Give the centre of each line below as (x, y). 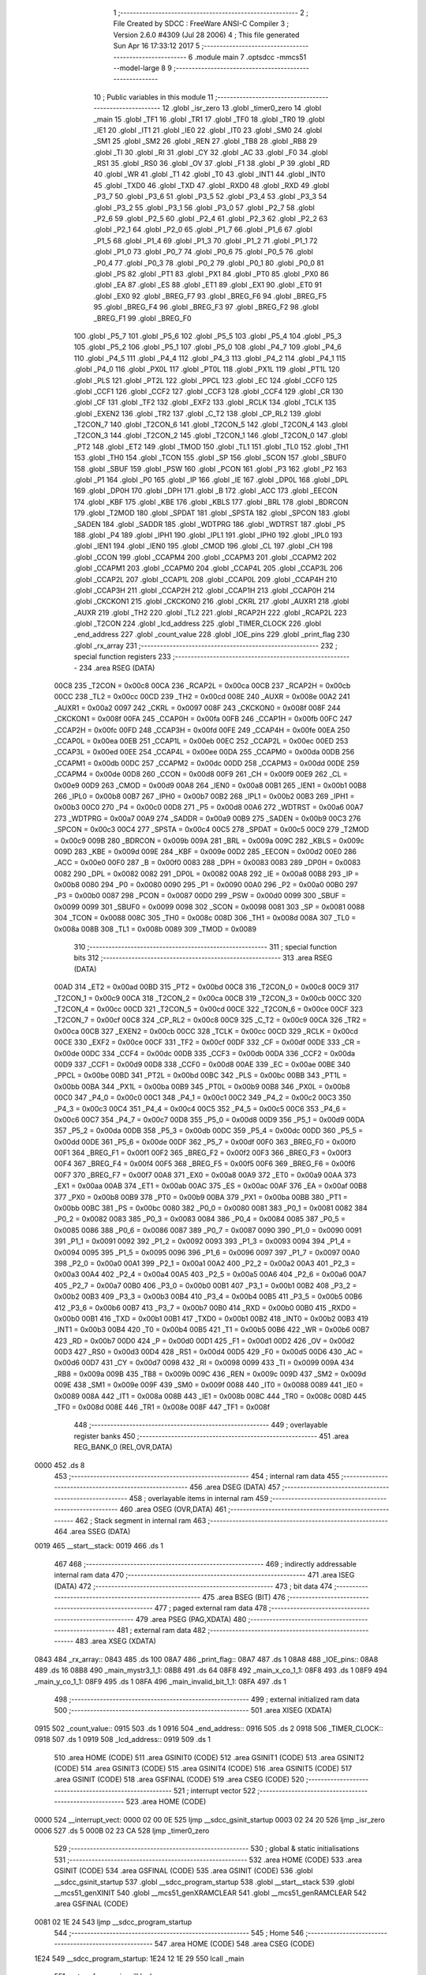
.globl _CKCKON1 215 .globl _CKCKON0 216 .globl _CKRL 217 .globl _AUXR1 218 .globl (211, 601)
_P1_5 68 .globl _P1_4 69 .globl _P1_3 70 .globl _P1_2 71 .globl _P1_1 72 (206, 240)
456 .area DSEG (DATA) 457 (235, 1487)
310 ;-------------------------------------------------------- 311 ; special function (206, 947)
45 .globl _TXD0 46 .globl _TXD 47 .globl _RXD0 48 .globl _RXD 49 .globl (211, 185)
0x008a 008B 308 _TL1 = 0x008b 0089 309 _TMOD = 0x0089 (155, 929)
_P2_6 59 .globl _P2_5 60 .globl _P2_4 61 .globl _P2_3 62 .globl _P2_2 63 (211, 219)
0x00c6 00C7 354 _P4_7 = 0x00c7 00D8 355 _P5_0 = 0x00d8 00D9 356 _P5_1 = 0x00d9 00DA (209, 1119)
